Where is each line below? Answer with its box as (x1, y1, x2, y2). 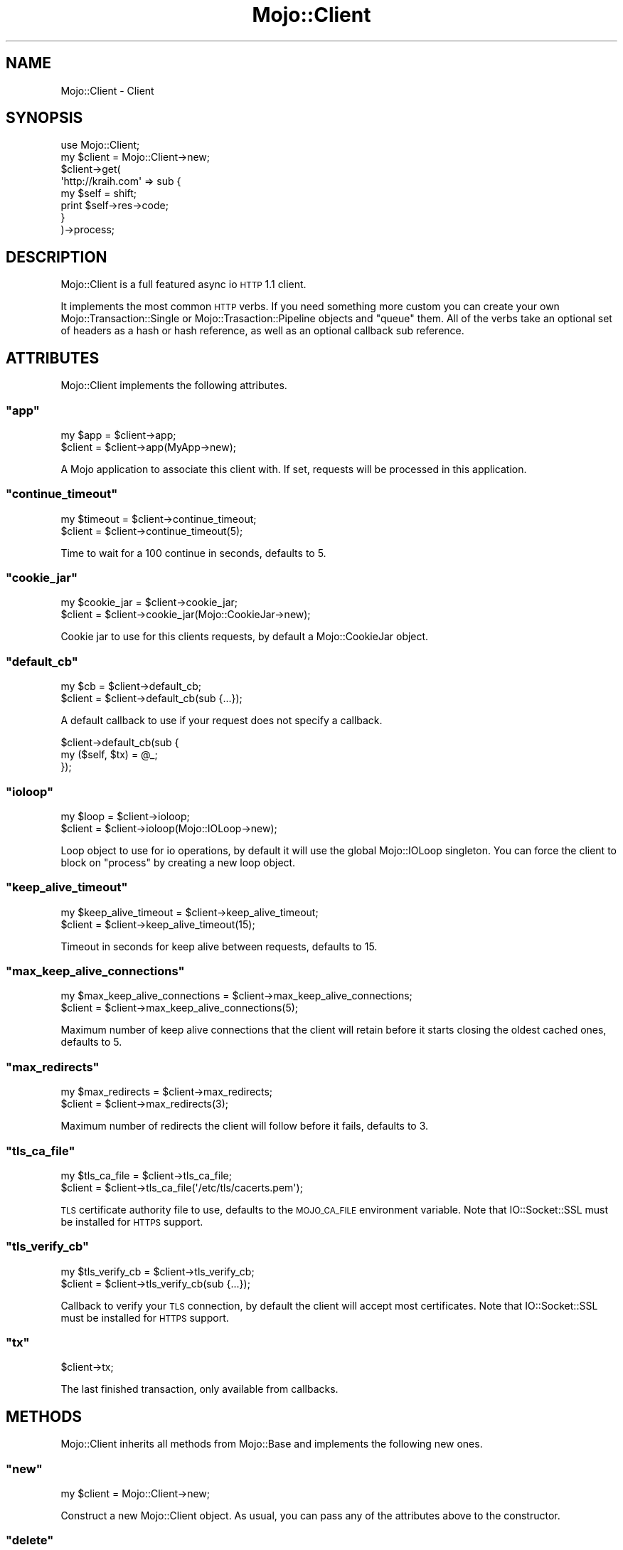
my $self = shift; (60, 187, 137, 200)
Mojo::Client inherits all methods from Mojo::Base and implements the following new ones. (60, 1438, 483, 1450)
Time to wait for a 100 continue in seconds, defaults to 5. (60, 546, 326, 559)
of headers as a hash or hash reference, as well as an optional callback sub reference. (60, 324, 464, 337)
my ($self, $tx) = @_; (60, 748, 158, 761)
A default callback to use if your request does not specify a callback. (60, 714, 383, 727)
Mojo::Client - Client (60, 84, 154, 97)
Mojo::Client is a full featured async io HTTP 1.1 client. (60, 278, 307, 291)
